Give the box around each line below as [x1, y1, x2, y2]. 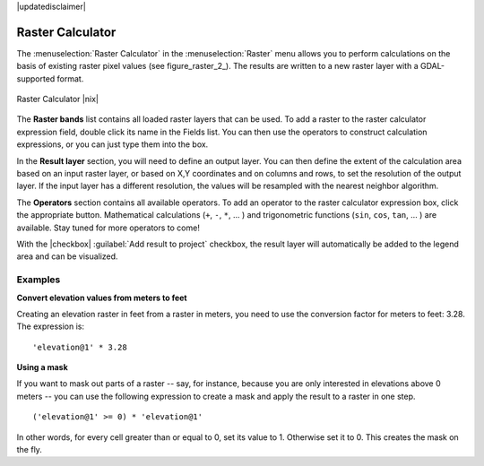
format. [56, 73, 84, 84]
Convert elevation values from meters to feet [16, 292, 187, 303]
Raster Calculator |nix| [16, 94, 99, 105]
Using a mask [16, 362, 69, 373]
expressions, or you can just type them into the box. [16, 139, 209, 150]
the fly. [16, 444, 42, 455]
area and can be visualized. [16, 251, 118, 262]
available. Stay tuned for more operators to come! [16, 222, 201, 233]
